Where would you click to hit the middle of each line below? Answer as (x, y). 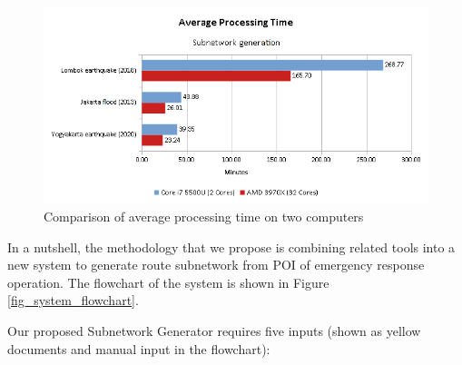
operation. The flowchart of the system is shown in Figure (168, 282)
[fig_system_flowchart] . (73, 300)
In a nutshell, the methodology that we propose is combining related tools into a (231, 247)
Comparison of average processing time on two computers (204, 217)
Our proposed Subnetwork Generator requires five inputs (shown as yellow (214, 331)
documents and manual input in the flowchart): (139, 348)
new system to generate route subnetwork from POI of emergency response (216, 265)
